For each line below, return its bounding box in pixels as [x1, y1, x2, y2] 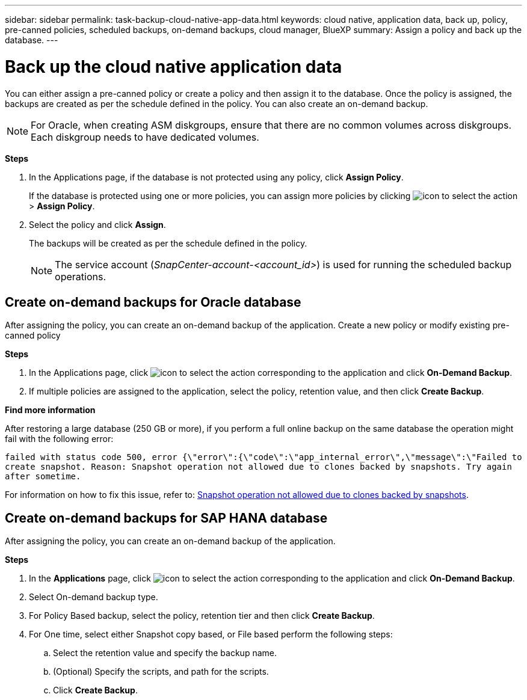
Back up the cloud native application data [5, 56, 342, 77]
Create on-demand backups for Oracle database [5, 294, 301, 310]
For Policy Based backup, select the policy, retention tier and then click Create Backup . [29, 610, 375, 621]
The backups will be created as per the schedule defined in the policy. [29, 238, 307, 248]
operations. [55, 270, 106, 283]
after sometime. [5, 471, 81, 482]
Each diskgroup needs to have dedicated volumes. [31, 130, 259, 143]
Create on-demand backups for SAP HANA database [5, 510, 328, 526]
